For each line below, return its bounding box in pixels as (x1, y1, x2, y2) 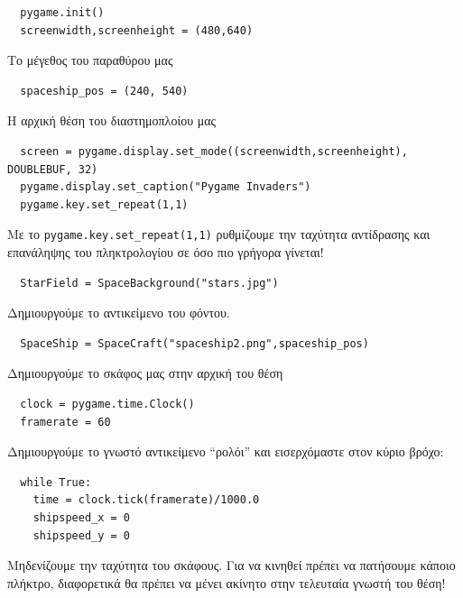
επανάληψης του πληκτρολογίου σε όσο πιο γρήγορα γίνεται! (7, 243, 324, 261)
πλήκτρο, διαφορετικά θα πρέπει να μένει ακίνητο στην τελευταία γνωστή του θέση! (7, 573, 446, 592)
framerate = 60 (20, 415, 111, 428)
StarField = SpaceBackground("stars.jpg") (20, 276, 279, 290)
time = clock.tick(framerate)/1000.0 (32, 493, 260, 507)
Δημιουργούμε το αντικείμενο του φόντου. (7, 303, 230, 322)
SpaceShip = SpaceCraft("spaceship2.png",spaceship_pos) (20, 336, 369, 350)
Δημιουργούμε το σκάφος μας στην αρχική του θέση (7, 363, 283, 382)
